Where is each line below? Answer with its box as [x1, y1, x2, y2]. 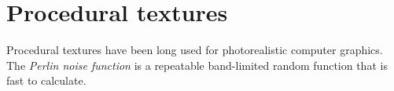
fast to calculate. [6, 72, 87, 89]
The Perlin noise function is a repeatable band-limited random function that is [6, 56, 388, 73]
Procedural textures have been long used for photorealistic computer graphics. [6, 42, 383, 58]
